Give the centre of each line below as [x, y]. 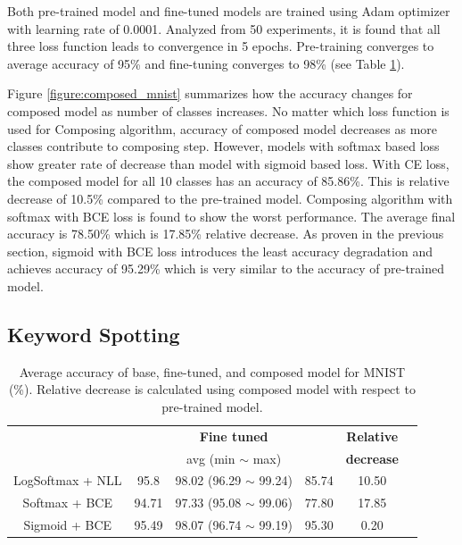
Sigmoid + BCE [68, 525]
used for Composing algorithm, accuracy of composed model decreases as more [223, 128]
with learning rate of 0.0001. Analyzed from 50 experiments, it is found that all [224, 28]
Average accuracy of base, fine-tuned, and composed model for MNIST [212, 371]
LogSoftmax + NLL [68, 480]
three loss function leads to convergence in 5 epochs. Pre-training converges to [221, 46]
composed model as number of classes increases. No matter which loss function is [228, 110]
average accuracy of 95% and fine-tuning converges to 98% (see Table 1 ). [206, 63]
